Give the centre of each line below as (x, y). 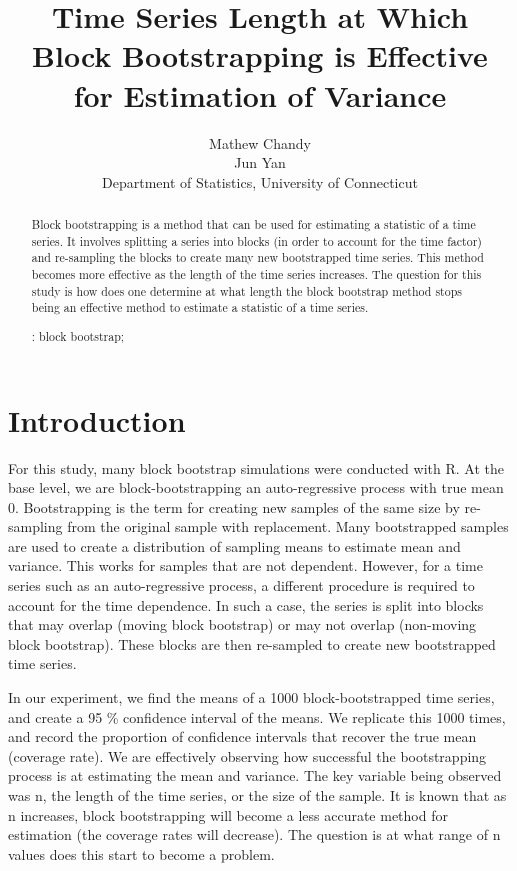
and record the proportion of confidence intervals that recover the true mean (242, 736)
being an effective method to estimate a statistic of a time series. (200, 307)
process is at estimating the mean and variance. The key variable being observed (255, 775)
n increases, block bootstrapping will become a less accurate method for (228, 814)
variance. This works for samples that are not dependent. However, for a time (245, 565)
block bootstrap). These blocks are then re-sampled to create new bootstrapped (252, 643)
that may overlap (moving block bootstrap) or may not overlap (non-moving (242, 624)
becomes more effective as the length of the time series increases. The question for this (256, 274)
